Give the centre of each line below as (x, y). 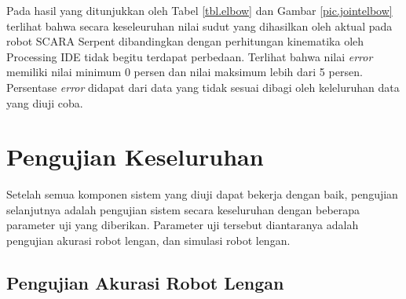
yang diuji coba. (45, 102)
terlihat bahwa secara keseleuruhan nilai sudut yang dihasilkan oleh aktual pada (199, 26)
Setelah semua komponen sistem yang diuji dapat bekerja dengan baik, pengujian (202, 194)
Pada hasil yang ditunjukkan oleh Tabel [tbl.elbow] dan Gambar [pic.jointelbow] (199, 10)
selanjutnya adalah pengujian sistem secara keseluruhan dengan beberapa (183, 209)
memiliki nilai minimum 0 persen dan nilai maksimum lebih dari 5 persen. (185, 72)
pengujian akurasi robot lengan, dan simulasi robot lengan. (148, 241)
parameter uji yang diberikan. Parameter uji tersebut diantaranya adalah (183, 225)
